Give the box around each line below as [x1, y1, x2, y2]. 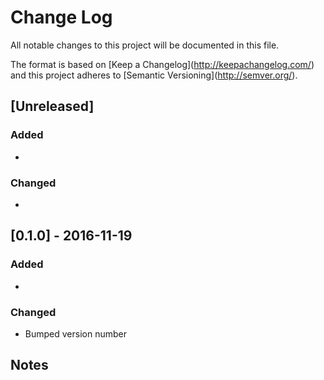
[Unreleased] [10, 98, 95, 115]
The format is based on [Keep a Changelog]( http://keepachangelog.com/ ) [10, 58, 315, 70]
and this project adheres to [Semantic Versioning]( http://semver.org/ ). [10, 69, 298, 81]
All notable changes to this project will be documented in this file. [10, 39, 280, 51]
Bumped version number [24, 327, 127, 340]
